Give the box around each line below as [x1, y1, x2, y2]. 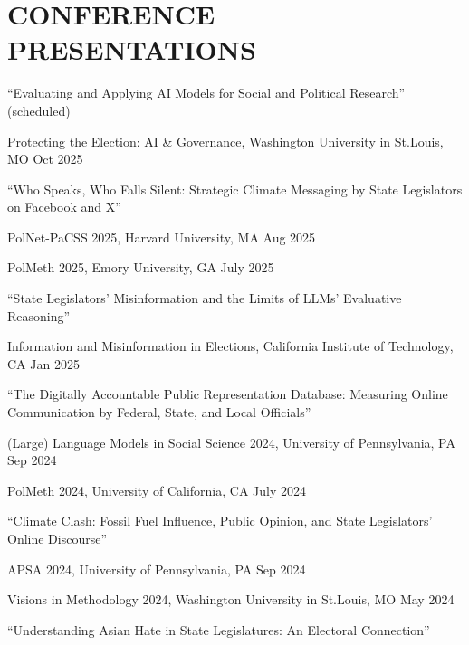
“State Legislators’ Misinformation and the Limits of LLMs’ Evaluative [7, 289, 402, 308]
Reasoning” [7, 306, 71, 325]
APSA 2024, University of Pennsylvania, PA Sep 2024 [7, 559, 306, 578]
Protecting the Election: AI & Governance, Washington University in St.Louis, [7, 131, 444, 150]
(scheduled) [7, 100, 71, 119]
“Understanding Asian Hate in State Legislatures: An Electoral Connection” [7, 620, 430, 639]
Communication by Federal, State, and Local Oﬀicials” [7, 403, 311, 422]
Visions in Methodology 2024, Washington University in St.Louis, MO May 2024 [7, 590, 455, 609]
